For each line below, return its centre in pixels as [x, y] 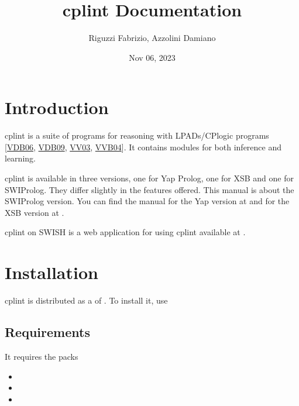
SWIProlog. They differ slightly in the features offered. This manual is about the [149, 189]
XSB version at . [35, 212]
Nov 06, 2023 [152, 57]
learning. [20, 158]
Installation [51, 272]
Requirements [47, 332]
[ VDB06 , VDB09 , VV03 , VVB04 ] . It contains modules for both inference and [143, 147]
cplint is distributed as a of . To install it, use [86, 300]
